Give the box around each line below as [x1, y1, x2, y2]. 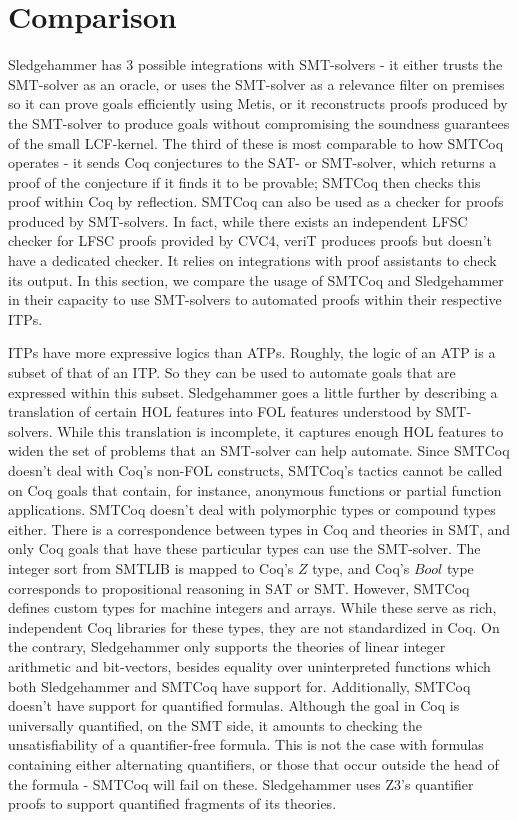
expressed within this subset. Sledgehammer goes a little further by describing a [8, 381, 498, 402]
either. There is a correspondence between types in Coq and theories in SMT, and [8, 518, 511, 539]
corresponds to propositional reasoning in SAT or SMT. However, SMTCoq [8, 577, 470, 598]
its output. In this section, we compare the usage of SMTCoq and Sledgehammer [8, 269, 504, 290]
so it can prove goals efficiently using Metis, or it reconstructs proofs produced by [8, 93, 508, 114]
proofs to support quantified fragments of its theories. [8, 793, 337, 814]
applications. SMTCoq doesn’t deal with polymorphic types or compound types [8, 499, 496, 520]
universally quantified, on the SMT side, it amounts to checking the [8, 714, 423, 735]
